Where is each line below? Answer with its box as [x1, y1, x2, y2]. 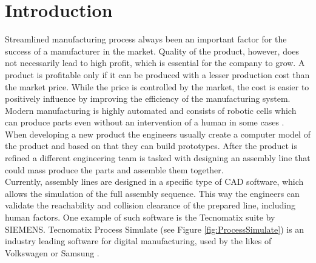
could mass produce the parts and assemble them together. [5, 163, 224, 176]
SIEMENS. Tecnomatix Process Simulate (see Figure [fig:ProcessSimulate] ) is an [5, 222, 304, 235]
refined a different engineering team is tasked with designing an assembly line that [5, 151, 311, 164]
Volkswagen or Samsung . [5, 246, 99, 259]
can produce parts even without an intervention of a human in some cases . [5, 116, 284, 128]
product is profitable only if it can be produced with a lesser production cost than [5, 68, 310, 81]
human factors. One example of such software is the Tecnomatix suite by [5, 211, 275, 224]
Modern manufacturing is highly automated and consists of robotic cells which [5, 104, 297, 116]
